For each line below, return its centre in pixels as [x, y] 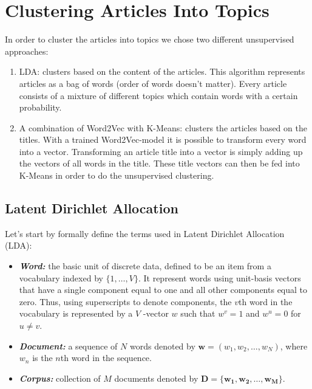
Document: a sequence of [68, 346]
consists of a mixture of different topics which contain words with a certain [158, 95]
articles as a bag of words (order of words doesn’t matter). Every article [153, 83]
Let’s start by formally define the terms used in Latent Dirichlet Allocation [145, 233]
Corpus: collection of [60, 378]
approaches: [27, 51]
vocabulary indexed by [61, 277]
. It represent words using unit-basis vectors [219, 277]
